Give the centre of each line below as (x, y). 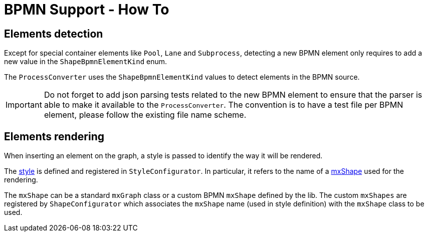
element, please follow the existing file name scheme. (145, 115)
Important (24, 105)
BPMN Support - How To (87, 10)
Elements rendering (54, 136)
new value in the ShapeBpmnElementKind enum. (86, 62)
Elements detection (54, 34)
